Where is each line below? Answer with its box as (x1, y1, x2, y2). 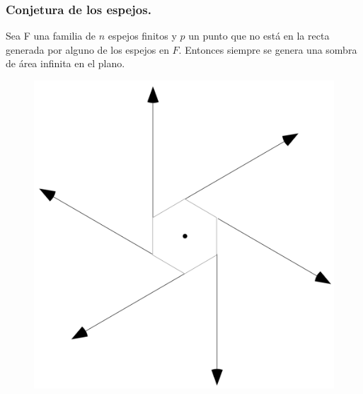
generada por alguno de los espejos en (6, 42, 169, 57)
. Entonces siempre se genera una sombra (178, 42, 357, 57)
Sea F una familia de (6, 28, 96, 43)
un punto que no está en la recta (188, 28, 330, 43)
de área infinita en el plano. (6, 56, 125, 71)
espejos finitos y (108, 28, 177, 43)
